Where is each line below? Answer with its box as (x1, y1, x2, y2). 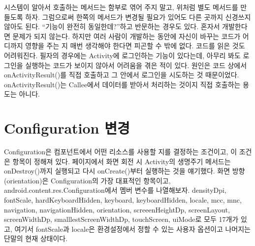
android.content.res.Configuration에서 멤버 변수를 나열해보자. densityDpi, (4, 185, 226, 195)
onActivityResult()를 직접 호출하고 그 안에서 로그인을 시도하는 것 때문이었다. (4, 70, 239, 80)
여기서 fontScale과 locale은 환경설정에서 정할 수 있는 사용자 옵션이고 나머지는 (14, 223, 251, 234)
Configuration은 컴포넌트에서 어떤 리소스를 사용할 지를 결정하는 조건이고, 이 (4, 146, 237, 157)
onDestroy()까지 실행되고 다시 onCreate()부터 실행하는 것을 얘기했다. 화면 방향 (4, 166, 245, 176)
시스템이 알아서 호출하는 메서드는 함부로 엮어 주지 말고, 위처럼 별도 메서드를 (4, 2, 238, 12)
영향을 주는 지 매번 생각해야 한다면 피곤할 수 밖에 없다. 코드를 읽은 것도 (25, 40, 245, 51)
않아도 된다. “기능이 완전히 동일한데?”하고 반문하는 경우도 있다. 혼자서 (4, 21, 220, 32)
